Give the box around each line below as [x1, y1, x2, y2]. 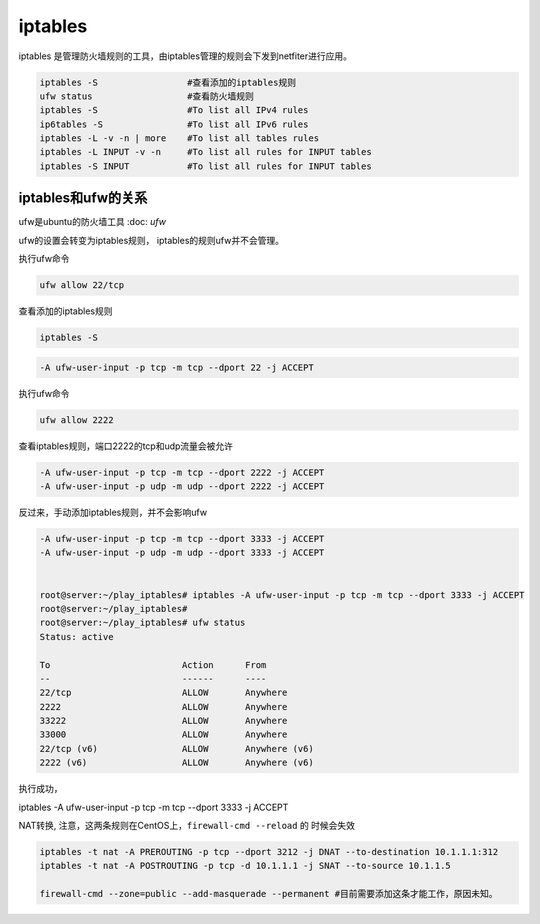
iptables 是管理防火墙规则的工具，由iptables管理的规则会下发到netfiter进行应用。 [18, 50, 353, 62]
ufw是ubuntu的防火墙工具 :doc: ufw [18, 216, 167, 228]
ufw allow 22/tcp [39, 280, 125, 291]
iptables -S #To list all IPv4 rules [39, 105, 309, 116]
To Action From [39, 659, 267, 670]
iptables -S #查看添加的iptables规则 [39, 76, 297, 88]
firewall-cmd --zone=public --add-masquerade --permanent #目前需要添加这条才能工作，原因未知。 [39, 888, 499, 900]
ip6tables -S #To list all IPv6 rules [39, 118, 309, 130]
